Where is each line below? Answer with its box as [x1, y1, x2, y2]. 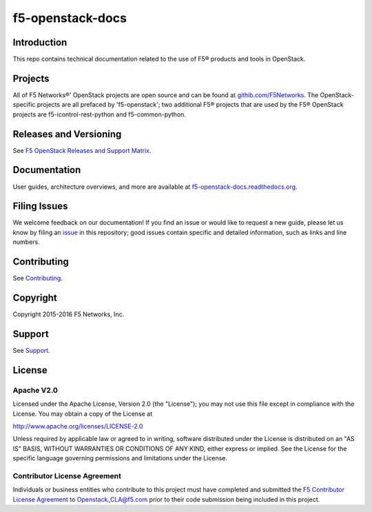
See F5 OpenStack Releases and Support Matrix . [12, 146, 152, 154]
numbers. [12, 238, 41, 246]
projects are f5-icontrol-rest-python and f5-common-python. [12, 110, 186, 119]
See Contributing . [12, 274, 63, 283]
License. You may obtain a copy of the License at [12, 409, 153, 418]
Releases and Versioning [12, 128, 122, 140]
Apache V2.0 [12, 385, 59, 395]
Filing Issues [12, 201, 68, 212]
